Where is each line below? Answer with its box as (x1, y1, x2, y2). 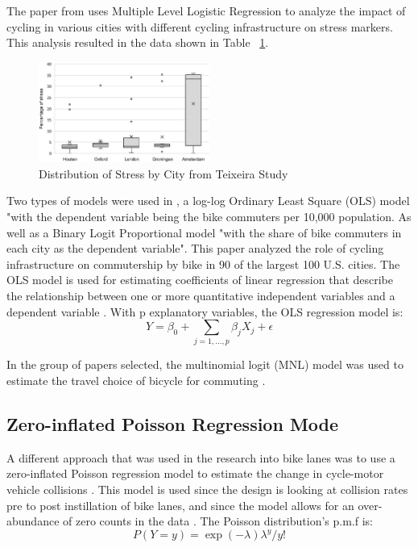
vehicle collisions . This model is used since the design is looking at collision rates (6, 481, 408, 498)
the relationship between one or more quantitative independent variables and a (6, 287, 395, 303)
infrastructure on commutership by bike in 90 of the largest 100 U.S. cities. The (6, 255, 400, 272)
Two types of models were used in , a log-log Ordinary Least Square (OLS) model (6, 192, 410, 209)
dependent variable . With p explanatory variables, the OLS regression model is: (6, 303, 404, 320)
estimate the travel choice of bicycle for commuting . (6, 372, 266, 389)
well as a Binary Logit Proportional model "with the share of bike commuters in (6, 224, 402, 241)
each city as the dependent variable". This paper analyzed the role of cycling (6, 240, 384, 257)
